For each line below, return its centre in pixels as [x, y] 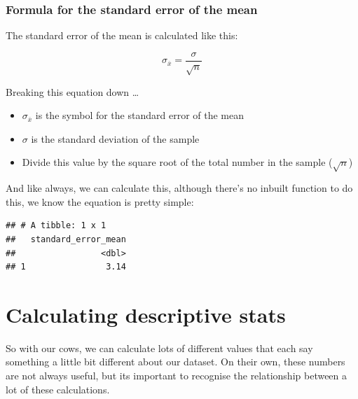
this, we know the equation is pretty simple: [100, 201]
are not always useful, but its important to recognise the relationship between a [177, 376]
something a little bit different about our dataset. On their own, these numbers [175, 362]
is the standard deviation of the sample [115, 138]
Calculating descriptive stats [146, 314]
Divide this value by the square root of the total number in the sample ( [177, 162]
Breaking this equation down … [73, 91]
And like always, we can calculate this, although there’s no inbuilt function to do [179, 188]
